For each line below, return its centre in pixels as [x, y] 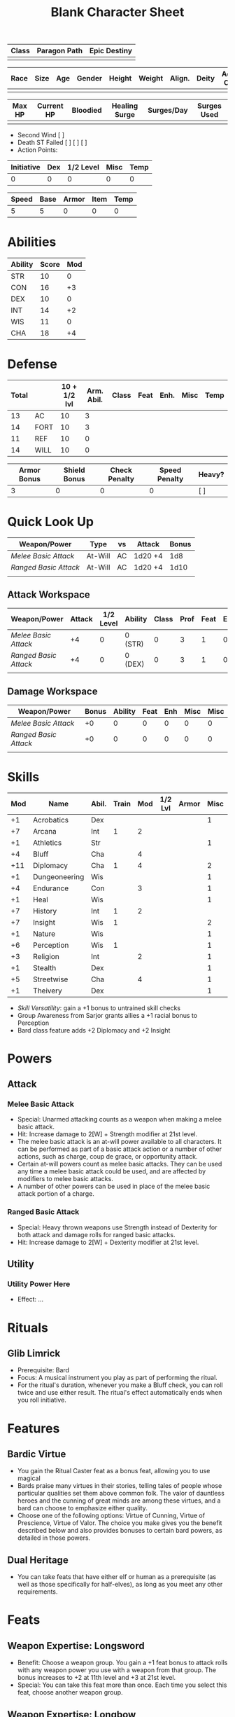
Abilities [32, 242]
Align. [180, 78]
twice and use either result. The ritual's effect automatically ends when [120, 1393]
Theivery [48, 991]
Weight [151, 78]
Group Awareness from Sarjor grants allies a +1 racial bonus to [107, 1015]
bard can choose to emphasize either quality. [83, 1508]
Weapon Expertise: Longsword [76, 1646]
